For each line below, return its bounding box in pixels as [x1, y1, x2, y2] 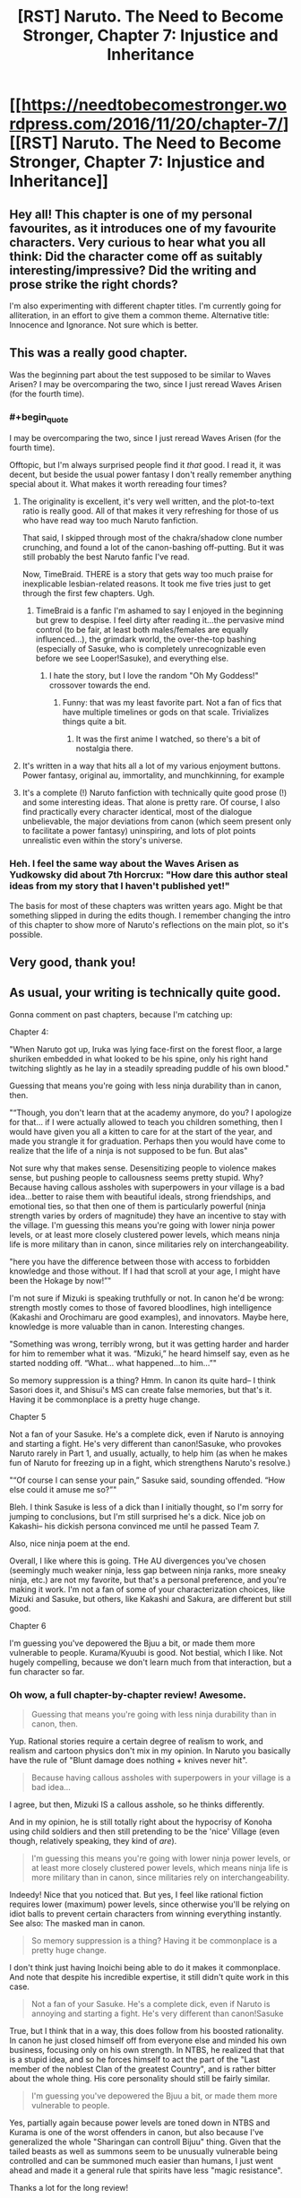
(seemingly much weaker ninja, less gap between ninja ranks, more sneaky [9, 1564, 287, 1575]
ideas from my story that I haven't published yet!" [9, 880, 230, 893]
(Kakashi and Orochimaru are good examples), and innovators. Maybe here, [9, 1311, 289, 1322]
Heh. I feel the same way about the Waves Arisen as [9, 858, 239, 870]
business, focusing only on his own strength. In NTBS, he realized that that [9, 2045, 285, 2055]
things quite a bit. [62, 716, 127, 727]
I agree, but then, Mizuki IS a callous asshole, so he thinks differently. [9, 1799, 265, 1810]
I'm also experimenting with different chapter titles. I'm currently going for [9, 300, 282, 311]
